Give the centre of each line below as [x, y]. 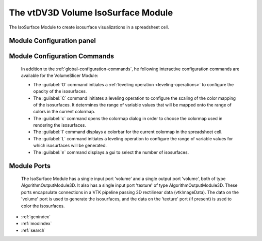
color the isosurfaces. [43, 206]
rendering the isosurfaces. [60, 125]
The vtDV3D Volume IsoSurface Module [91, 13]
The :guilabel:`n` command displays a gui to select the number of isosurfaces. [111, 152]
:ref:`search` [33, 230]
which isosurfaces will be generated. [70, 146]
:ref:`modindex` [36, 224]
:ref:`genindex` [36, 217]
